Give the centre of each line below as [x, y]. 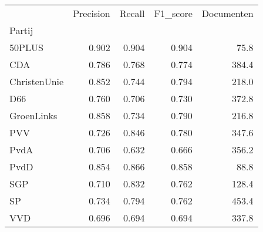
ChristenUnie [37, 81]
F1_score [173, 13]
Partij [21, 30]
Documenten [227, 13]
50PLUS [26, 47]
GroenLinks [33, 115]
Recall [132, 13]
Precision [92, 13]
